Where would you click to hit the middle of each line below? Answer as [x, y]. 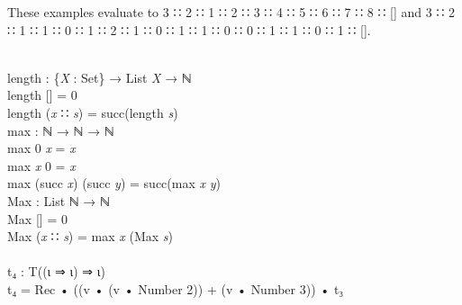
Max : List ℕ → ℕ [59, 200]
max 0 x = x [41, 148]
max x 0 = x [41, 165]
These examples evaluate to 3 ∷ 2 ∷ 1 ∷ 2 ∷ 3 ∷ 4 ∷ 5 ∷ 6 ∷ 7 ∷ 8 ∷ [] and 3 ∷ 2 [231, 12]
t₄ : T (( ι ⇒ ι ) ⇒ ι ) [56, 271]
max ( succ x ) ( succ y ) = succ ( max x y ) [114, 183]
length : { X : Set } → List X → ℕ [100, 77]
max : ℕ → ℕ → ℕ [61, 130]
